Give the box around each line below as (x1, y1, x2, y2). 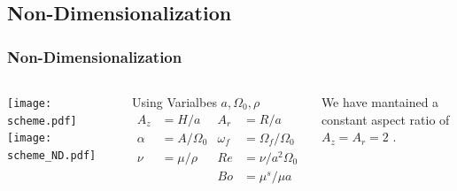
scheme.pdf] (7, 114, 77, 127)
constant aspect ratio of (321, 110, 450, 128)
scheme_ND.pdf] (7, 149, 97, 162)
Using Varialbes (132, 93, 217, 111)
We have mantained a (321, 93, 439, 111)
